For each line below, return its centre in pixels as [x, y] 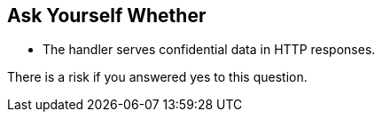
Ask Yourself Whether [107, 16]
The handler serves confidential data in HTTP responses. [209, 50]
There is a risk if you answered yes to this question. [157, 77]
